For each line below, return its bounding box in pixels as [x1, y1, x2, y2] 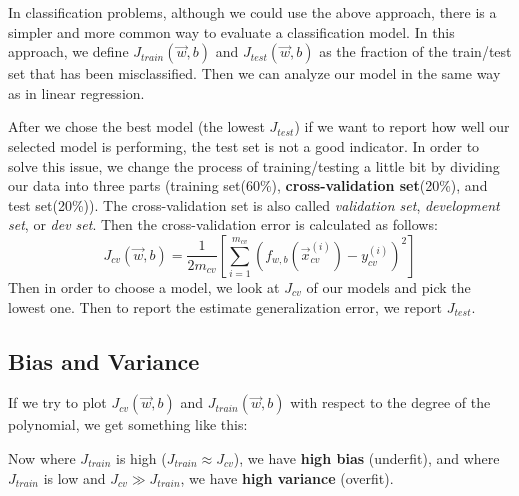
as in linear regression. [8, 82, 145, 103]
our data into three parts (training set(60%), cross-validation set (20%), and [8, 175, 488, 196]
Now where [8, 447, 76, 468]
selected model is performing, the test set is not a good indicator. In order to [8, 135, 480, 156]
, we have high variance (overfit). [180, 467, 394, 488]
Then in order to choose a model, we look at [8, 276, 280, 297]
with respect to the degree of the [290, 392, 491, 413]
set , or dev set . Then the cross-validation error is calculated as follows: [8, 214, 438, 235]
